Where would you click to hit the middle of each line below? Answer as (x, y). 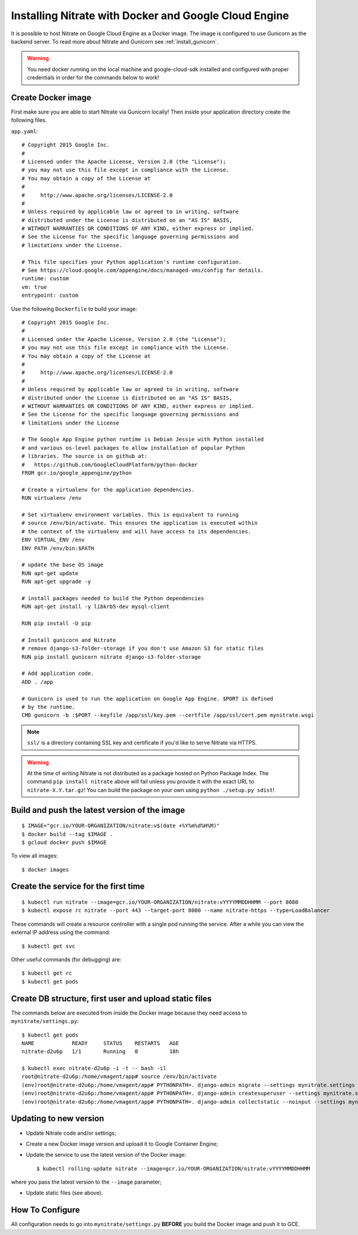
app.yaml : (24, 131)
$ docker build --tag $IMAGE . (67, 834)
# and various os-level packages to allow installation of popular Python (133, 448)
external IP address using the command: (61, 932)
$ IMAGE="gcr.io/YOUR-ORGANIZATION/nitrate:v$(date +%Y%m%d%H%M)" (121, 826)
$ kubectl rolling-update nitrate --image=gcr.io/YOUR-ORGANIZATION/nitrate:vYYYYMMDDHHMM (173, 1168)
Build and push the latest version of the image (98, 810)
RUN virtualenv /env (52, 498)
